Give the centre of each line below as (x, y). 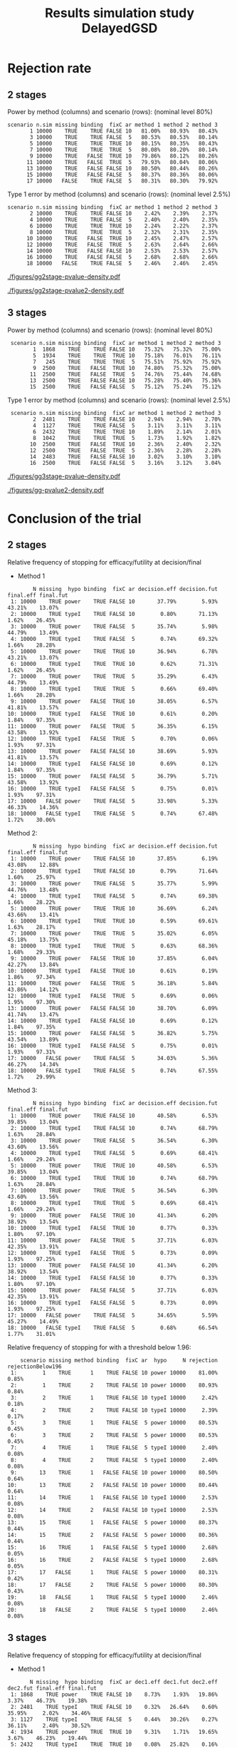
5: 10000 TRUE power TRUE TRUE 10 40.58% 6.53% (114, 1166)
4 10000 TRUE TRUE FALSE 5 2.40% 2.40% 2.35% (124, 220)
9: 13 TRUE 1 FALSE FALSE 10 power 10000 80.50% (114, 1472)
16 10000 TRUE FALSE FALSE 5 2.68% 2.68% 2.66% (122, 257)
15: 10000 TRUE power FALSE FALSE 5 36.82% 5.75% (113, 1033)
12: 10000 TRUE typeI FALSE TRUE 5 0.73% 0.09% (113, 1253)
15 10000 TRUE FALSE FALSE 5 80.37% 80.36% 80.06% (122, 175)
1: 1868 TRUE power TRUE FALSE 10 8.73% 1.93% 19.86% (114, 1695)
